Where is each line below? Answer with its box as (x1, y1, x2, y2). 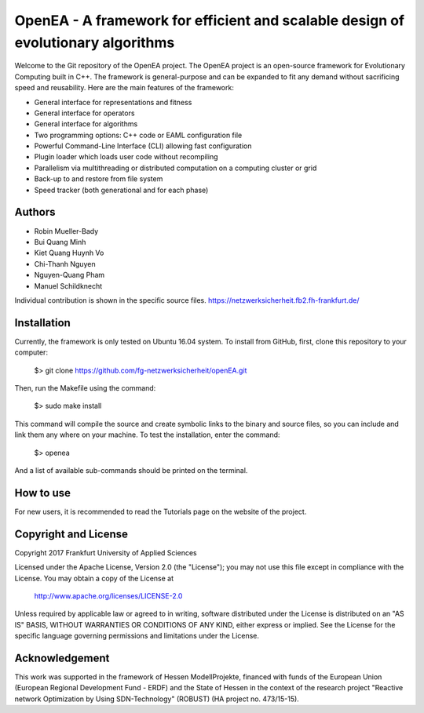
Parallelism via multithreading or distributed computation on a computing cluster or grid (34, 163, 317, 173)
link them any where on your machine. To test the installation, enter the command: (14, 430, 280, 439)
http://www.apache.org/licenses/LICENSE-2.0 (34, 591, 183, 600)
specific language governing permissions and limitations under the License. (14, 631, 259, 641)
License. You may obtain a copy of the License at (14, 573, 174, 583)
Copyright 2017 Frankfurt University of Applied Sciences (14, 547, 197, 557)
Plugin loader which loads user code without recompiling (34, 152, 219, 162)
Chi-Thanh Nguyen (34, 259, 96, 268)
